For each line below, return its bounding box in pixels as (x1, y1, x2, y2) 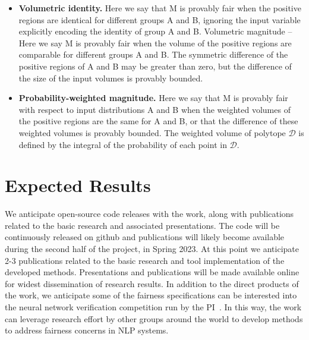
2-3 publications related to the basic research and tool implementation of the (5, 254, 285, 266)
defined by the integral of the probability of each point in (18, 138, 227, 150)
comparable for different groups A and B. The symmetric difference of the (18, 48, 288, 61)
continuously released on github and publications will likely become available (5, 231, 285, 243)
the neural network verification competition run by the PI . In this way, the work (5, 301, 302, 313)
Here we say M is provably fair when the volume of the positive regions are (18, 36, 292, 49)
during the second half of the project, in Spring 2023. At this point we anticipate (5, 243, 299, 255)
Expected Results (5, 173, 151, 197)
